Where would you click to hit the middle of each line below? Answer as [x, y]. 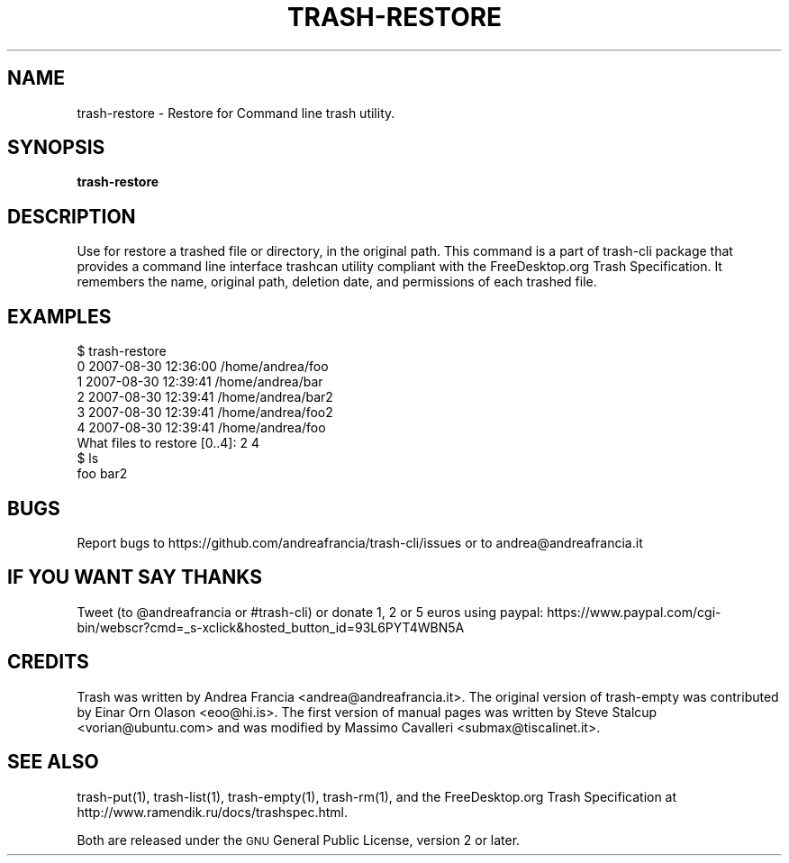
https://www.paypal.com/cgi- [634, 612]
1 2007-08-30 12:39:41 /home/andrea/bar [200, 382]
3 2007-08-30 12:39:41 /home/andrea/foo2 [205, 413]
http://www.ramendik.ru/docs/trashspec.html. [213, 812]
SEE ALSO [53, 762]
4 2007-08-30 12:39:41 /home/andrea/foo [201, 428]
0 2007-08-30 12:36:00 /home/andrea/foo [203, 367]
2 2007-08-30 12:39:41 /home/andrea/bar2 [205, 397]
